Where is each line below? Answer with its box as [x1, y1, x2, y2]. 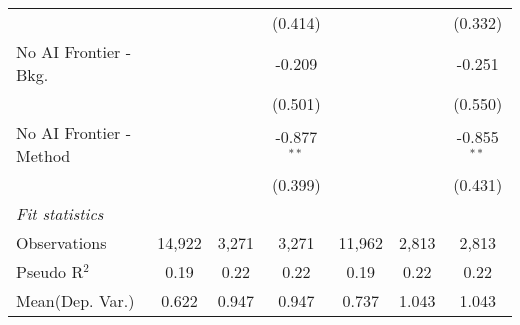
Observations [16, 231, 107, 254]
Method [16, 144, 71, 167]
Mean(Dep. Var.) [16, 289, 135, 312]
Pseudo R [16, 260, 84, 283]
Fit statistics [16, 202, 104, 225]
